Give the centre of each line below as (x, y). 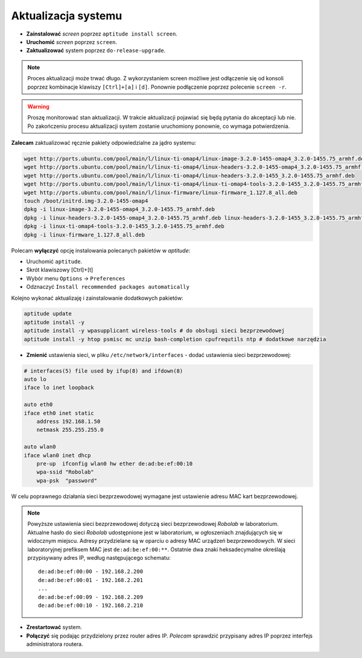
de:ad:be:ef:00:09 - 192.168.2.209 (91, 597)
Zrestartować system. (54, 627)
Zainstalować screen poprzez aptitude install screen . (102, 34)
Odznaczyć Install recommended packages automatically (108, 287)
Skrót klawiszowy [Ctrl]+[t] (60, 270)
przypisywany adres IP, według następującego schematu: (99, 558)
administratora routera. (55, 644)
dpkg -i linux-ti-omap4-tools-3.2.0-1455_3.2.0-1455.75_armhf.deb (124, 226)
